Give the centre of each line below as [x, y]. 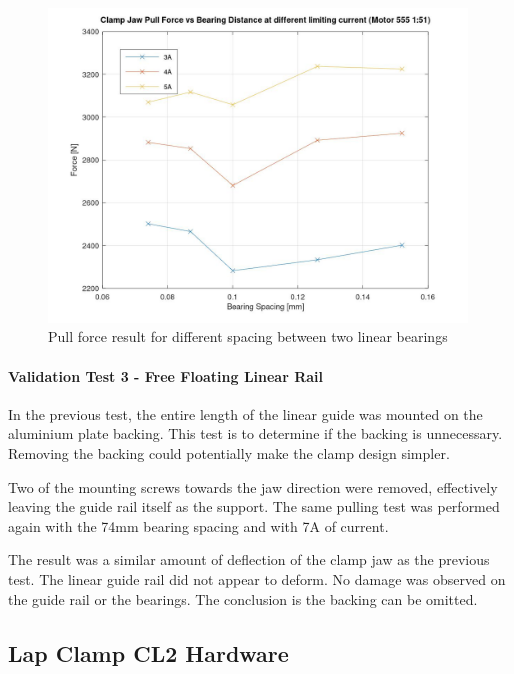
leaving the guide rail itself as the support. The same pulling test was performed [254, 506]
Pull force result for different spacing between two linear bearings [248, 336]
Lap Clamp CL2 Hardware [148, 652]
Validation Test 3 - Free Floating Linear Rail [166, 375]
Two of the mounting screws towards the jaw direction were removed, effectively [253, 486]
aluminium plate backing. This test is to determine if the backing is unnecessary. [255, 433]
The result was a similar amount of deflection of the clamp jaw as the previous [249, 559]
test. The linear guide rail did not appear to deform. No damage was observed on [257, 578]
